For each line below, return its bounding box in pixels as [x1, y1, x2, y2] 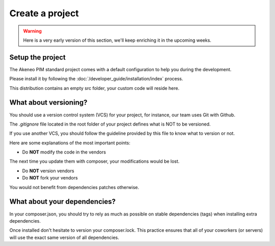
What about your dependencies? [9, 197, 116, 206]
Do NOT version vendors [22, 168, 74, 174]
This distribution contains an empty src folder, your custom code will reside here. [9, 85, 180, 91]
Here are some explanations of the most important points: [9, 140, 131, 146]
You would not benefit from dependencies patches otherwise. [9, 184, 140, 190]
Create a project [9, 8, 79, 19]
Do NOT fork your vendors [22, 175, 78, 181]
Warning [23, 28, 42, 34]
